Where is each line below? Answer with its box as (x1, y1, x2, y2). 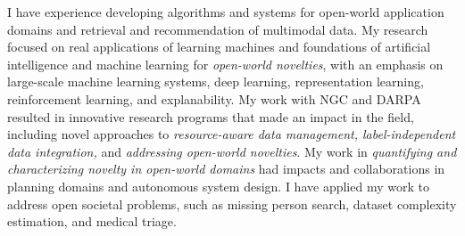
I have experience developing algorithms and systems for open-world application (7, 3, 444, 20)
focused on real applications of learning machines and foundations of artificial (7, 37, 431, 56)
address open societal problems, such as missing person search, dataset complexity (7, 194, 457, 213)
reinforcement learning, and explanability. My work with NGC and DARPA (7, 89, 421, 108)
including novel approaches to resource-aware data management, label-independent (7, 125, 456, 143)
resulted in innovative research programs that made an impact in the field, (7, 107, 414, 126)
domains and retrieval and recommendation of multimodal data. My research (7, 20, 428, 38)
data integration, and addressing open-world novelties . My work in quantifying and (7, 142, 457, 160)
